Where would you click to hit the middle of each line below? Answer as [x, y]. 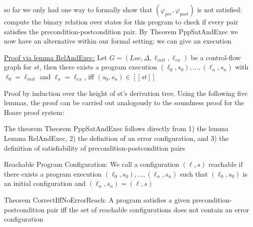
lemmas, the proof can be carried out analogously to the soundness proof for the [124, 102]
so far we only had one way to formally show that [78, 9]
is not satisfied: [220, 9]
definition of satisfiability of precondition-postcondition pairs [95, 148]
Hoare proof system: [34, 112]
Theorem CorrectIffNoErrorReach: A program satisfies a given [97, 199]
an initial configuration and [45, 183]
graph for [18, 67]
